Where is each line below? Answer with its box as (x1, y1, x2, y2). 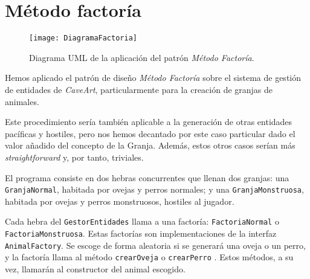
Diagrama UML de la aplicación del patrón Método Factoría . (29, 51, 254, 63)
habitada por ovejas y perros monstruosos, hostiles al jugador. (5, 194, 234, 207)
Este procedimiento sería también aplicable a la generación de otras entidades (5, 115, 292, 128)
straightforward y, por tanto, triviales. (5, 150, 144, 163)
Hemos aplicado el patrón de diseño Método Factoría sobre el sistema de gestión (5, 71, 302, 84)
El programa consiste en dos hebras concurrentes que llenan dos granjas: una (5, 171, 289, 184)
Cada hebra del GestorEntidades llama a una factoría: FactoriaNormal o (5, 215, 279, 228)
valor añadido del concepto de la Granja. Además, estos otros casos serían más (5, 139, 295, 152)
